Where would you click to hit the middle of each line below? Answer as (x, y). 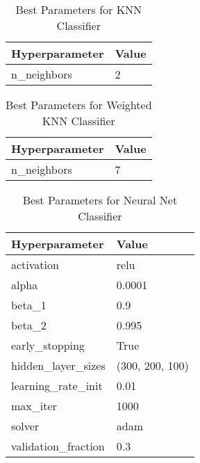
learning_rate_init (57, 385)
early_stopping (48, 345)
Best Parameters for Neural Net (100, 200)
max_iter (34, 406)
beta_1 (29, 305)
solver (25, 426)
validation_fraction (58, 446)
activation (35, 265)
